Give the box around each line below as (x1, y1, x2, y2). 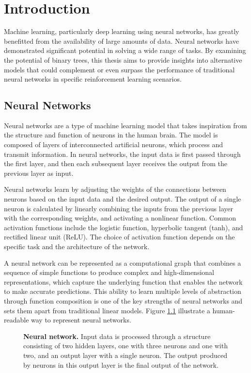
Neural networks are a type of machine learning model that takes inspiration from (4, 120, 247, 130)
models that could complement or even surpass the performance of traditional (4, 64, 235, 74)
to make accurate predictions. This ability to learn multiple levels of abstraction (4, 286, 241, 296)
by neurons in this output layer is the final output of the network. (23, 359, 219, 370)
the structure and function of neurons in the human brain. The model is (4, 130, 218, 140)
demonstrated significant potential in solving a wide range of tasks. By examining (4, 45, 246, 55)
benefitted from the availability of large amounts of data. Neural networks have (4, 35, 239, 46)
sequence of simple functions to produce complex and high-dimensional (4, 267, 214, 277)
